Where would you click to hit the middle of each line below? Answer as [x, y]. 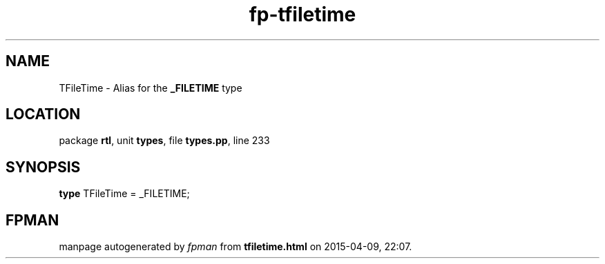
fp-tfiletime [302, 14]
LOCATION [43, 114]
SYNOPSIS [43, 167]
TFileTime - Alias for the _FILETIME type [151, 88]
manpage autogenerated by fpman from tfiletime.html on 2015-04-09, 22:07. [236, 247]
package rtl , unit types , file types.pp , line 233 [164, 141]
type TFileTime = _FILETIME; [124, 194]
